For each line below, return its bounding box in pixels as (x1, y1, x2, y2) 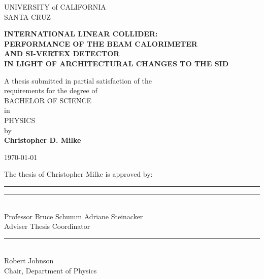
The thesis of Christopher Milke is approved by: (4, 169, 153, 179)
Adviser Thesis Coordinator (4, 221, 90, 231)
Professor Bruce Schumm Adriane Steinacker (4, 211, 143, 221)
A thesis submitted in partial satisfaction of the (4, 75, 152, 86)
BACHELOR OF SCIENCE (4, 95, 92, 105)
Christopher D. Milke (4, 135, 81, 145)
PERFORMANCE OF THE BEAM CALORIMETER (4, 38, 197, 49)
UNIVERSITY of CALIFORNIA (4, 2, 106, 12)
